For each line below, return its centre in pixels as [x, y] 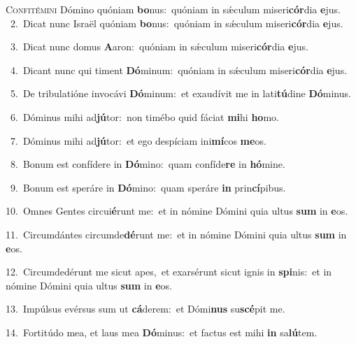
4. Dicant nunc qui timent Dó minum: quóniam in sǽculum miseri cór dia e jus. [179, 70]
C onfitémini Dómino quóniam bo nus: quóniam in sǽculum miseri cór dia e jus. [173, 9]
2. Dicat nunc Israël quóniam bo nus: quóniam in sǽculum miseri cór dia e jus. [177, 23]
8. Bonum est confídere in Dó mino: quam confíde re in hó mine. [148, 164]
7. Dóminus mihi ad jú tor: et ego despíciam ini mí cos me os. [138, 140]
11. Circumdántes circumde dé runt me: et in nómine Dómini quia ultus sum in [176, 234]
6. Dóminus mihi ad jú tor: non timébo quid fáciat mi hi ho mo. [144, 116]
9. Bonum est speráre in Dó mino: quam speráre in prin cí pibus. [148, 187]
